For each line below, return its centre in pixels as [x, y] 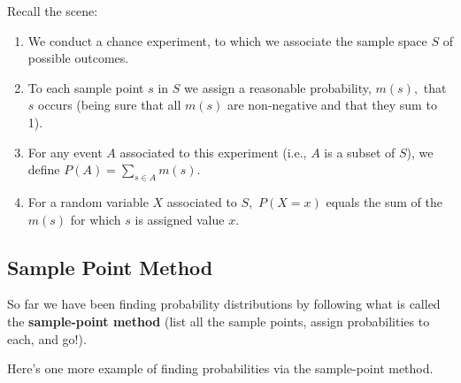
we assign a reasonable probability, [278, 87]
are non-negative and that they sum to [332, 105]
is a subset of [360, 152]
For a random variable [88, 201]
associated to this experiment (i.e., [213, 152]
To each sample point [86, 87]
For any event [65, 152]
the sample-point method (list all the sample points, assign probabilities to [219, 321]
